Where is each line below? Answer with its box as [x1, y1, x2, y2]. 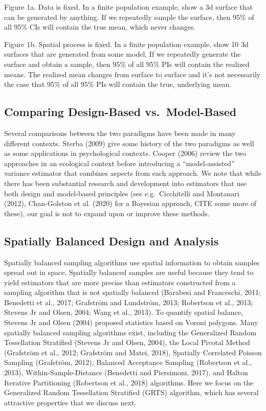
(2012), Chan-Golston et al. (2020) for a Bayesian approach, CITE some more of [4, 198, 257, 209]
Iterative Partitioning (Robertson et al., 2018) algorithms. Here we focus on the [4, 377, 254, 387]
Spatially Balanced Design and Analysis [4, 233, 219, 248]
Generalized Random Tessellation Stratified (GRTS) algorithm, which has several [4, 387, 259, 398]
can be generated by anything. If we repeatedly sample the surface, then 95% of [4, 11, 254, 22]
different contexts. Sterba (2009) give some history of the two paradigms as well [4, 138, 254, 148]
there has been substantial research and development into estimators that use [4, 177, 247, 188]
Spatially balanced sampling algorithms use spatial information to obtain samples [4, 257, 260, 267]
